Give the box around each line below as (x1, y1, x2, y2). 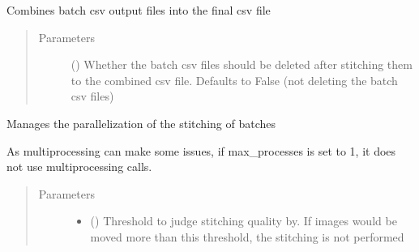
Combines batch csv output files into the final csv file (6, 2, 271, 18)
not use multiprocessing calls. (6, 158, 152, 175)
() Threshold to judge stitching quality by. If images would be (90, 212, 397, 229)
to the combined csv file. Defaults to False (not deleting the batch (71, 71, 398, 88)
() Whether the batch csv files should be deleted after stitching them (71, 56, 413, 73)
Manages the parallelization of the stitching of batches (6, 114, 276, 131)
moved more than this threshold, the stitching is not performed (90, 228, 404, 245)
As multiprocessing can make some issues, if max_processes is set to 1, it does (6, 142, 396, 159)
